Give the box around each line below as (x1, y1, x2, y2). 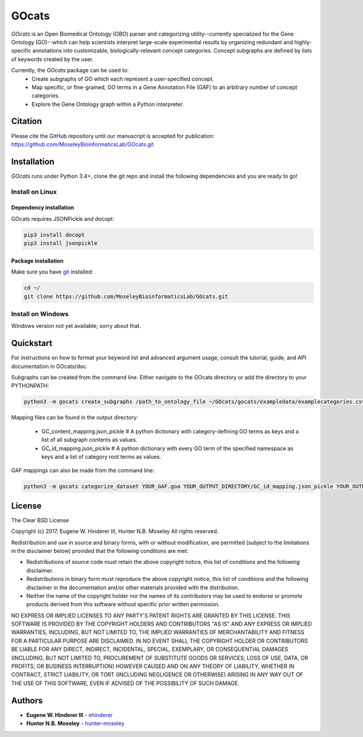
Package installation (11, 257, 64, 264)
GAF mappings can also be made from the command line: (11, 467, 155, 474)
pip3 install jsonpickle (24, 240, 98, 247)
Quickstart (11, 338, 53, 349)
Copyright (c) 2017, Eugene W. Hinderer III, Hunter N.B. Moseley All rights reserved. (11, 528, 219, 535)
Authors (11, 695, 43, 706)
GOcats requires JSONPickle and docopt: (11, 215, 114, 222)
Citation (11, 116, 42, 126)
